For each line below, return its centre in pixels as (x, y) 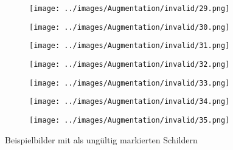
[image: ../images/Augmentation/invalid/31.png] (130, 46)
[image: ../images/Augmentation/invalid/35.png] (130, 120)
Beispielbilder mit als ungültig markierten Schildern (101, 139)
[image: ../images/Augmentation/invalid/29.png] (130, 9)
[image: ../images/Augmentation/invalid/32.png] (130, 64)
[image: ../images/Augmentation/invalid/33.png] (130, 83)
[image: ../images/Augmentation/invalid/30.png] (130, 27)
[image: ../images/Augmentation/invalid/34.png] (130, 102)
